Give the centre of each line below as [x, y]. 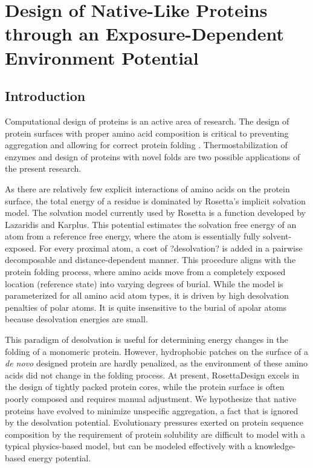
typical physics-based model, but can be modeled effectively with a [128, 446]
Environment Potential [102, 57]
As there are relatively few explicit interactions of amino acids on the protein [147, 188]
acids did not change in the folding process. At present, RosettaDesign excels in [152, 375]
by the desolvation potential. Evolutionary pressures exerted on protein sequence [154, 422]
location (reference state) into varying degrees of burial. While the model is [144, 283]
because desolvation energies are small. [76, 319]
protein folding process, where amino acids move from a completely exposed [145, 272]
